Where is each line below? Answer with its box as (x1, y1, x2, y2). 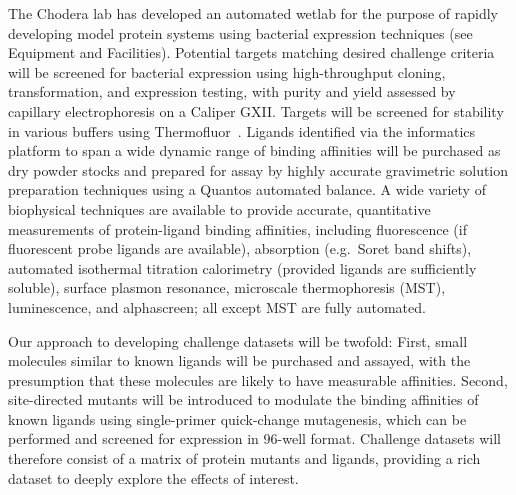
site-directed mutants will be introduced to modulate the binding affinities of (8, 389, 479, 410)
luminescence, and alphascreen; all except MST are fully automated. (8, 296, 426, 317)
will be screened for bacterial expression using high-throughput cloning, (8, 61, 446, 82)
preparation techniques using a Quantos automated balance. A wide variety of (8, 179, 486, 200)
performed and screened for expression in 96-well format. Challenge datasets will (8, 428, 501, 449)
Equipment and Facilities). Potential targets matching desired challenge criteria (8, 42, 495, 63)
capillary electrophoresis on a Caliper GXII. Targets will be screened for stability (8, 100, 504, 121)
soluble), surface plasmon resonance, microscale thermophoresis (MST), (8, 277, 446, 298)
